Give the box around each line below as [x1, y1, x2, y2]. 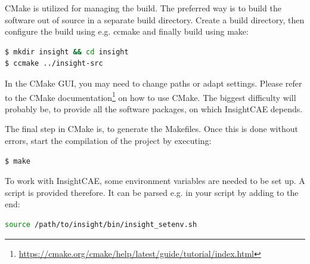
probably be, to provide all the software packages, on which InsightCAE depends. [5, 102, 303, 115]
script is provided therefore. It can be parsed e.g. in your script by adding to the [5, 186, 299, 198]
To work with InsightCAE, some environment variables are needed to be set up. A [5, 174, 305, 187]
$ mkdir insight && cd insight [5, 47, 129, 56]
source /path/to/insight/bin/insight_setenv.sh [5, 220, 197, 229]
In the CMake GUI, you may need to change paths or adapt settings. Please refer [5, 76, 302, 89]
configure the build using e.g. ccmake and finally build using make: [5, 25, 249, 38]
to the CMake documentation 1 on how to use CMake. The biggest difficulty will [5, 89, 296, 103]
